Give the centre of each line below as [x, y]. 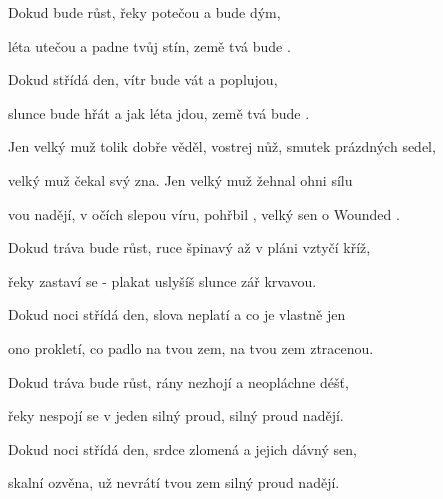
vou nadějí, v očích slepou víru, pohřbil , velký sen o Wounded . [204, 213]
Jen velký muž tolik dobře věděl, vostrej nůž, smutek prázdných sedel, [222, 146]
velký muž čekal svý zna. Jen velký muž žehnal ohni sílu [180, 179]
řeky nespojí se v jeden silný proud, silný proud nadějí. [176, 415]
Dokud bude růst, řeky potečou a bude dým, [144, 12]
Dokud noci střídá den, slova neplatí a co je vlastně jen [177, 314]
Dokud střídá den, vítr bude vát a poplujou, [143, 79]
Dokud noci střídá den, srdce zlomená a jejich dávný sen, [182, 448]
